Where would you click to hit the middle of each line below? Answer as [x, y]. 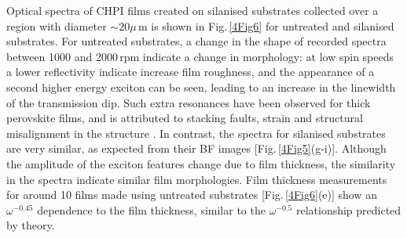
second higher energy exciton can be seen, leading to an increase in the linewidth [201, 87]
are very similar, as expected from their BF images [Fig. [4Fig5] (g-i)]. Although [196, 148]
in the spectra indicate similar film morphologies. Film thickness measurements [197, 179]
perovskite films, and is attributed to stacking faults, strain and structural [185, 118]
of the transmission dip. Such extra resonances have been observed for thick [189, 102]
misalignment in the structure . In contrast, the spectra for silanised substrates [196, 133]
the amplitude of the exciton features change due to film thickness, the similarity [201, 163]
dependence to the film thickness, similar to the [151, 209]
